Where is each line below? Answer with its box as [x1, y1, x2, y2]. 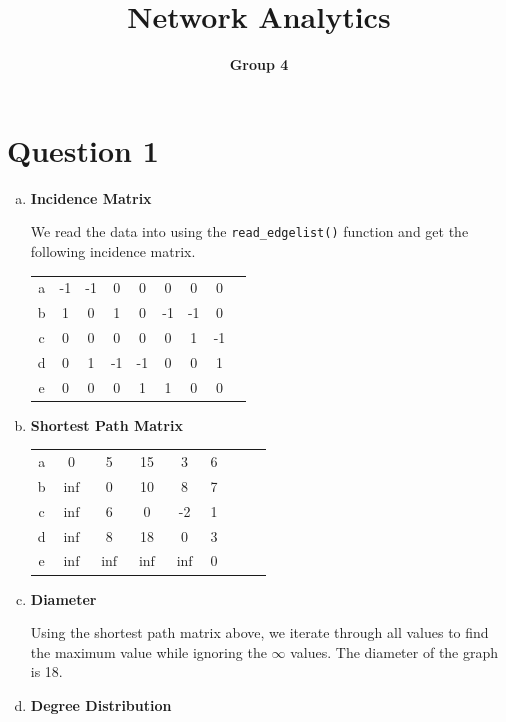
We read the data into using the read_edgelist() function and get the [30, 221, 469, 242]
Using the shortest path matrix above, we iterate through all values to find [30, 622, 489, 643]
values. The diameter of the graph [290, 641, 499, 662]
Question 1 [7, 129, 159, 170]
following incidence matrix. [30, 240, 196, 261]
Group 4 [229, 54, 289, 75]
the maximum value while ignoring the [30, 641, 267, 662]
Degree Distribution [30, 694, 172, 715]
